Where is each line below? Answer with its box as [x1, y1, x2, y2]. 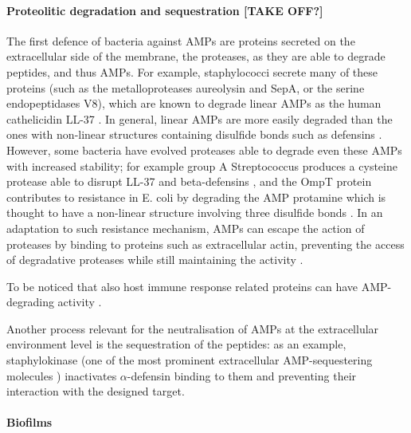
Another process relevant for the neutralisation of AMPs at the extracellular [6, 320, 379, 337]
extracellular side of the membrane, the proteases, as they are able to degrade [6, 48, 386, 65]
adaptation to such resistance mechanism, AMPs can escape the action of [6, 219, 365, 236]
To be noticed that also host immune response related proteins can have [6, 278, 358, 294]
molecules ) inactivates [6, 367, 117, 384]
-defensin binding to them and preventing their [127, 367, 357, 384]
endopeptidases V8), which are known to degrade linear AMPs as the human [6, 95, 382, 112]
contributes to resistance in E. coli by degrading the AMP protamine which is [6, 188, 386, 205]
